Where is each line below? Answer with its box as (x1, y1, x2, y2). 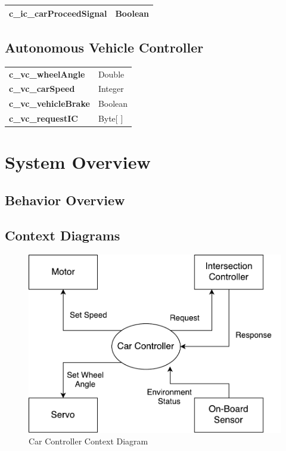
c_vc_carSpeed (9, 82, 75, 95)
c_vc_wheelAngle (9, 67, 85, 80)
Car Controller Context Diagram (29, 435, 148, 447)
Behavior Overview (5, 190, 125, 209)
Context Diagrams (5, 225, 120, 244)
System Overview (5, 150, 151, 174)
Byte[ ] (98, 112, 123, 125)
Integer (98, 82, 124, 95)
